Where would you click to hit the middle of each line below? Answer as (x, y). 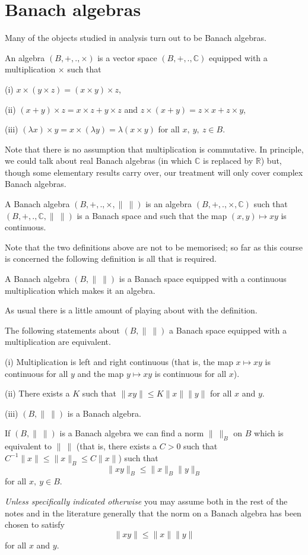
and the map (101, 373)
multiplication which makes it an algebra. (80, 290)
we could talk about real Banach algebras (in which (99, 161)
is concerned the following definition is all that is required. (111, 259)
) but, (271, 161)
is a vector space (127, 57)
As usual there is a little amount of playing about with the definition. (131, 310)
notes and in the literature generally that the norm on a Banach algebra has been (153, 513)
